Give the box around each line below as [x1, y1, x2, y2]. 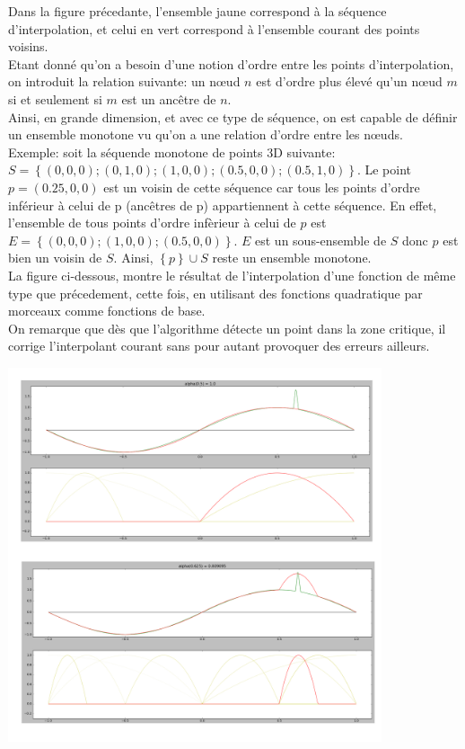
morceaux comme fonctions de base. [8, 301, 206, 320]
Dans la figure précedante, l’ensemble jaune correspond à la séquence [8, 2, 387, 20]
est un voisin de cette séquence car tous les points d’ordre [103, 177, 420, 196]
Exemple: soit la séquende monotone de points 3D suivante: [8, 142, 336, 161]
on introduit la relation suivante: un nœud [8, 72, 241, 91]
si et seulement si [8, 89, 102, 108]
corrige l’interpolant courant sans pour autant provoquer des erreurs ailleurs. [8, 336, 430, 355]
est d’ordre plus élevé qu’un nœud [256, 72, 443, 91]
